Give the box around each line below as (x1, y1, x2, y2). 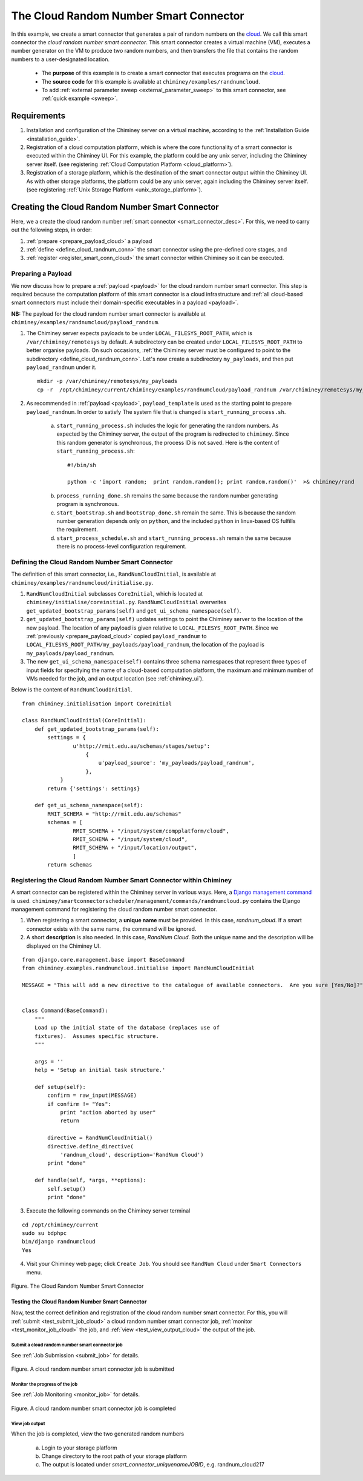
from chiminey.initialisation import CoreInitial (22, 700, 172, 707)
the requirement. (56, 526, 98, 533)
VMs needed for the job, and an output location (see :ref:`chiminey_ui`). (26, 674, 204, 682)
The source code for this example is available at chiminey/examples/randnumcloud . (41, 78, 260, 85)
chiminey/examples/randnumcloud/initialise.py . (11, 579, 154, 586)
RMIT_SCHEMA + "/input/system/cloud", (73, 836, 188, 842)
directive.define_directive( (47, 1143, 134, 1150)
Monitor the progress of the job (11, 1381, 78, 1387)
